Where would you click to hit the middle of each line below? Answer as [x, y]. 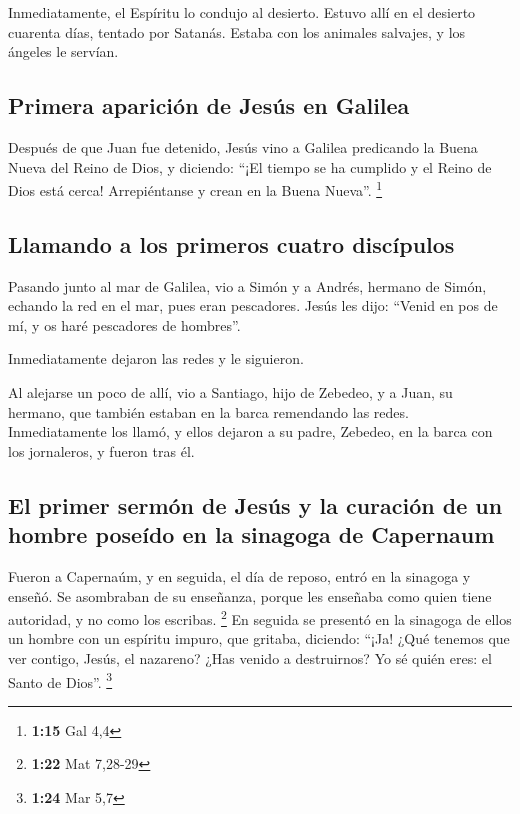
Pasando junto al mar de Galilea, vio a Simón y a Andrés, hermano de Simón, [247, 285]
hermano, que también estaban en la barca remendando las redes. [208, 411]
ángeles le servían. [63, 51]
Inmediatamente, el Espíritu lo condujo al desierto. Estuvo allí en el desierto [242, 12]
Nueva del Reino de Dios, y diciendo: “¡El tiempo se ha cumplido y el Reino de [250, 166]
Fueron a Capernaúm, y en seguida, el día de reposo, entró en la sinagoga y [239, 575]
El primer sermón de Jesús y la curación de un [255, 504]
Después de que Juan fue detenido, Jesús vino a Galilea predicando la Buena [243, 146]
